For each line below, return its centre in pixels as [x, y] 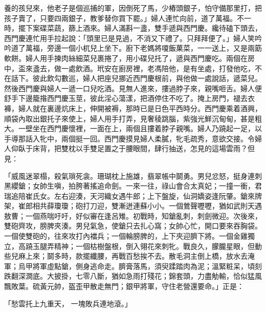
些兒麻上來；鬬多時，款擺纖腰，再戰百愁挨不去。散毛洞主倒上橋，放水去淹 [129, 256]
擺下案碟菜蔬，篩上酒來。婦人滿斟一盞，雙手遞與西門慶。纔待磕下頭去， [140, 28]
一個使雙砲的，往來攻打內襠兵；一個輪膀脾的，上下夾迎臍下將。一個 [119, 236]
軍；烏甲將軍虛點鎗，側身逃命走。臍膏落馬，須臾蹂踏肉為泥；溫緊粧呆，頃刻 [133, 266]
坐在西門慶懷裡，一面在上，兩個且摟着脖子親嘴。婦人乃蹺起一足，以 [147, 128]
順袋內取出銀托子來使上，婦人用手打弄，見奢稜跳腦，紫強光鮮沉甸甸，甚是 [129, 118]
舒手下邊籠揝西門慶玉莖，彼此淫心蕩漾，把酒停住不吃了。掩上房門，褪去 [126, 98]
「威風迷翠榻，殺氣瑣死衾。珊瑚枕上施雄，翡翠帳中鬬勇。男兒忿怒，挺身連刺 [133, 175]
